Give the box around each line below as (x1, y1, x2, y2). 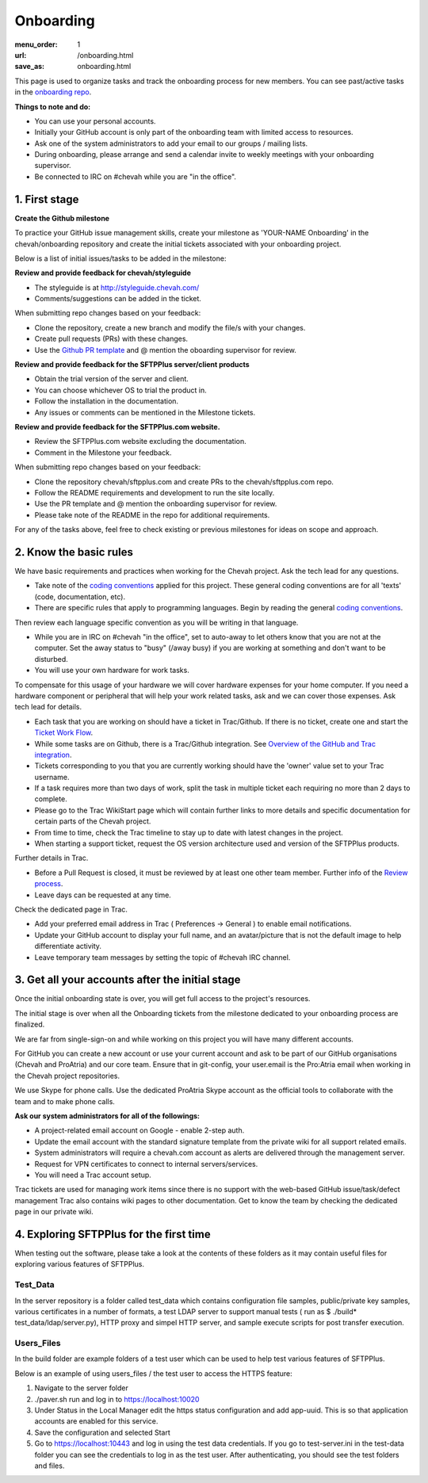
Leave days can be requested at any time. (34, 890, 172, 900)
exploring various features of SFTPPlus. (14, 1259, 144, 1269)
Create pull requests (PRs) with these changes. (34, 334, 189, 344)
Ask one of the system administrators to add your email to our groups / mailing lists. (34, 139, 308, 148)
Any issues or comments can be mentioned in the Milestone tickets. (34, 407, 256, 417)
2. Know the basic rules (14, 545, 134, 559)
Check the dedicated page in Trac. (14, 904, 128, 914)
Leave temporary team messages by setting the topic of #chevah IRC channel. (34, 952, 291, 962)
